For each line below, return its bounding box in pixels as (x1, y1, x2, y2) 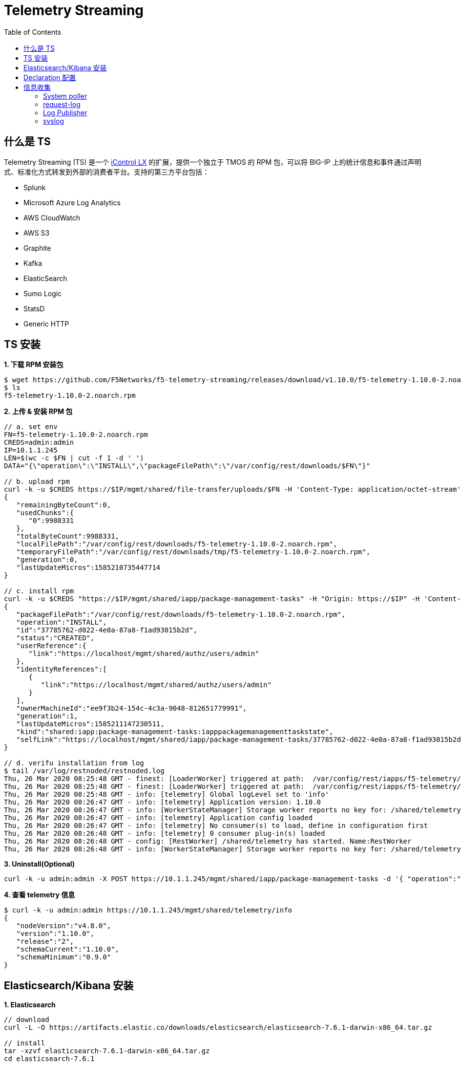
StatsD (23, 304, 45, 313)
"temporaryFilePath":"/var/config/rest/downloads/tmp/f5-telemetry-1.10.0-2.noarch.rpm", (16, 548, 371, 556)
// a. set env (4, 423, 58, 431)
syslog (43, 116, 64, 125)
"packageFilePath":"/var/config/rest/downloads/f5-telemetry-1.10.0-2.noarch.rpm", (16, 610, 346, 619)
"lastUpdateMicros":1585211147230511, (16, 720, 165, 728)
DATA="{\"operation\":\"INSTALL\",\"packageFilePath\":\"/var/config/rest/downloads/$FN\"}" (4, 462, 371, 470)
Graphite (23, 243, 51, 252)
